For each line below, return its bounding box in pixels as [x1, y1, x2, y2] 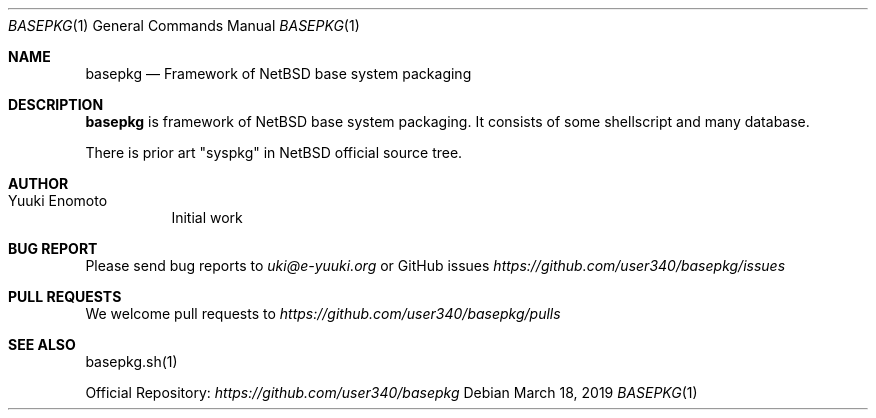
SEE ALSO [8, 336, 76, 353]
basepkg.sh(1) [85, 353, 178, 370]
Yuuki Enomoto [8, 192, 108, 209]
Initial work [171, 209, 243, 226]
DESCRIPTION [8, 96, 104, 113]
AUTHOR [8, 175, 69, 192]
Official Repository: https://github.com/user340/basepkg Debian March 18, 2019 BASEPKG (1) [85, 384, 698, 401]
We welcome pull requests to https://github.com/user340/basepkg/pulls [85, 305, 561, 322]
